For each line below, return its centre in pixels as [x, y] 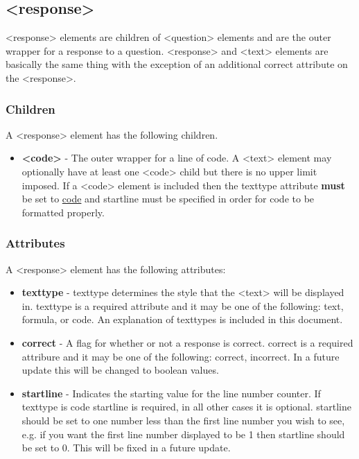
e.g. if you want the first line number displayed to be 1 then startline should [183, 434]
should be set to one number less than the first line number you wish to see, [183, 420]
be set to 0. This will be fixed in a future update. [126, 448]
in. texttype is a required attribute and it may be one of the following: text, [183, 305]
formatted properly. [63, 212]
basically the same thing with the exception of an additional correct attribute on [177, 64]
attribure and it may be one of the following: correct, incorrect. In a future [181, 356]
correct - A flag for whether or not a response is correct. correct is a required [187, 342]
